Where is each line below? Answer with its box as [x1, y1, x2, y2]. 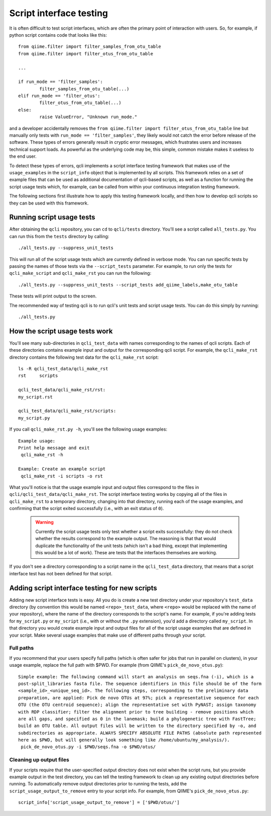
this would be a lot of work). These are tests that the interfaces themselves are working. [35, 550, 217, 556]
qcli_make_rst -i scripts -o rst [21, 473, 103, 479]
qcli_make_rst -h [21, 452, 64, 458]
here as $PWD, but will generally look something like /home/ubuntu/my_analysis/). [18, 737, 230, 743]
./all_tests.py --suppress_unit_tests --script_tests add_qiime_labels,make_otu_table [18, 282, 238, 287]
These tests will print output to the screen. [9, 293, 97, 299]
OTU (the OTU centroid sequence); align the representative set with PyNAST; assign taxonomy [18, 702, 256, 708]
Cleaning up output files [9, 756, 70, 763]
